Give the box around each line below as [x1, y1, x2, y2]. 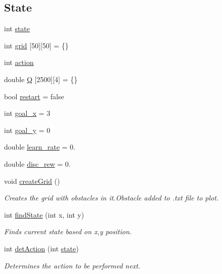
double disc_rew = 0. [4, 158, 71, 169]
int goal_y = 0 [4, 124, 50, 135]
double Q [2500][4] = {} [4, 74, 78, 84]
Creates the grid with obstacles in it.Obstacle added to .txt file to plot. [4, 192, 219, 203]
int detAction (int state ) [4, 243, 79, 253]
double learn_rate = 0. [4, 142, 76, 152]
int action [4, 57, 34, 67]
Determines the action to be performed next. [4, 260, 140, 270]
